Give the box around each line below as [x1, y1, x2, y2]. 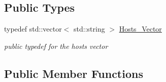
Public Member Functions [4, 65, 143, 81]
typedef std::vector [4, 23, 62, 34]
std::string [74, 23, 105, 34]
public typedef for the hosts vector [4, 40, 108, 51]
